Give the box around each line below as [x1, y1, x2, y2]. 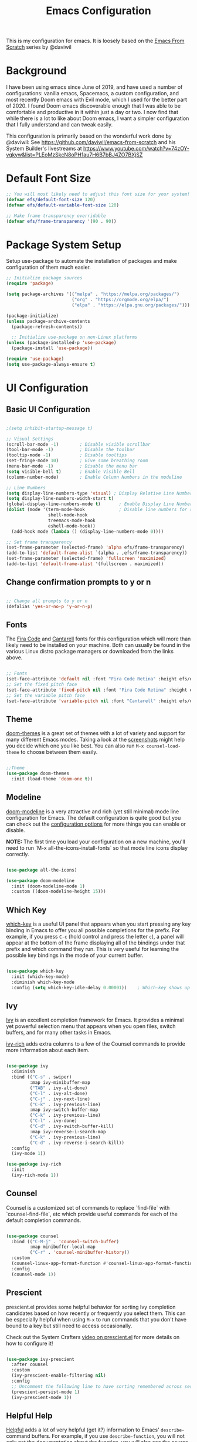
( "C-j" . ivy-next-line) [29, 1096, 91, 1102]
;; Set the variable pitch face [6, 692, 85, 698]
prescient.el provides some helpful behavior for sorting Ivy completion [6, 1303, 176, 1310]
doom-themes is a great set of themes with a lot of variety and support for [6, 730, 186, 737]
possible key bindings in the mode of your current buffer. [6, 952, 144, 959]
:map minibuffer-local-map [29, 1244, 96, 1250]
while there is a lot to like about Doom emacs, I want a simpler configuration [6, 115, 189, 122]
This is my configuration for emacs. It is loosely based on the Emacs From [6, 37, 185, 45]
